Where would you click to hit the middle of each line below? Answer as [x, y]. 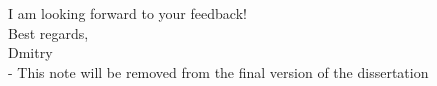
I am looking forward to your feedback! [127, 13]
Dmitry [30, 52]
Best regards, [48, 32]
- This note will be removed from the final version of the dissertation [218, 71]
